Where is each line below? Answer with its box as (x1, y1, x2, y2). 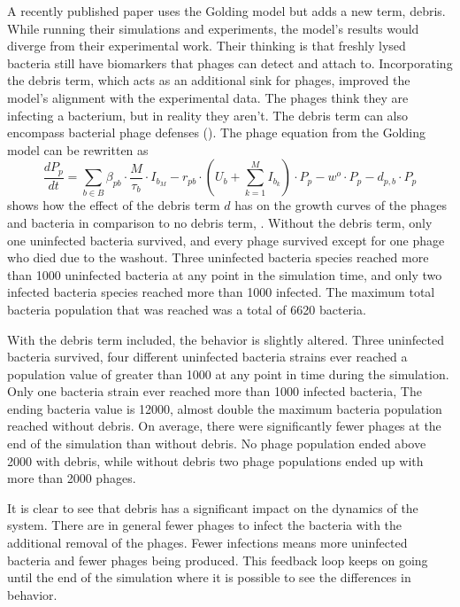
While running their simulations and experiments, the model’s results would (7, 19, 419, 37)
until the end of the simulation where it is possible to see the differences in (7, 568, 411, 587)
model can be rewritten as (7, 140, 149, 159)
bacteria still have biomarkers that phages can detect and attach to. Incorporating (7, 53, 453, 72)
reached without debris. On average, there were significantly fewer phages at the (7, 416, 441, 435)
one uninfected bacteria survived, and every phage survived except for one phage (7, 230, 445, 249)
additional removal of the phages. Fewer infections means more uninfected (7, 533, 408, 552)
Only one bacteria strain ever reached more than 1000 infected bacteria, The (7, 382, 422, 401)
